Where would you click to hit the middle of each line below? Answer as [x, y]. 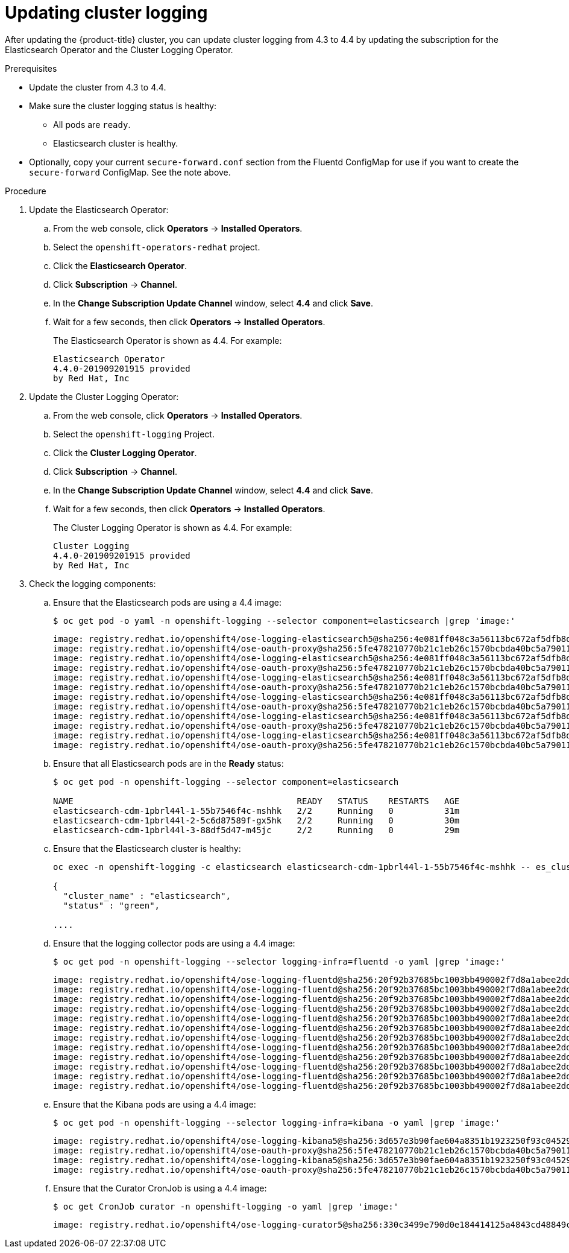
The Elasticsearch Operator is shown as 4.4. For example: [168, 340]
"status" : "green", [112, 905]
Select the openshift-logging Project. [134, 434]
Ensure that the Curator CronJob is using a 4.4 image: [160, 1188]
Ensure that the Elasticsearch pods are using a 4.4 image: [167, 602]
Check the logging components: [93, 583]
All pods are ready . [92, 124]
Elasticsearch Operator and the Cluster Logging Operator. [119, 49]
